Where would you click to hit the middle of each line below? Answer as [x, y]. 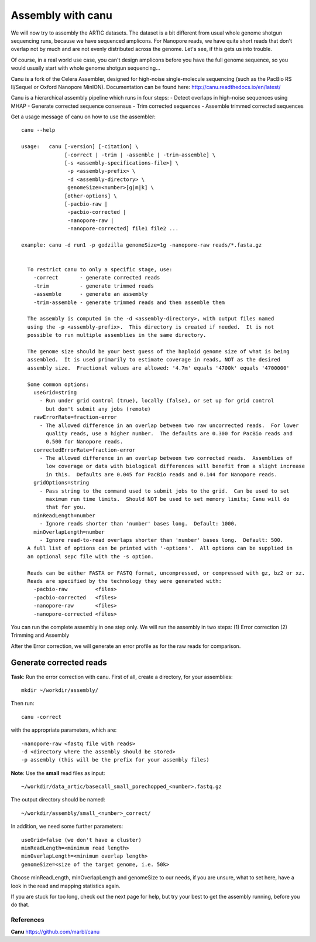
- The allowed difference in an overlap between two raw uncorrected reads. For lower [169, 425]
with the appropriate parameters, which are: [64, 730]
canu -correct [41, 717]
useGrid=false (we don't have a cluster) [81, 840]
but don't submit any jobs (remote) [99, 409]
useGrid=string [55, 392]
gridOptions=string [61, 483]
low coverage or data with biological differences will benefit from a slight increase [176, 466]
